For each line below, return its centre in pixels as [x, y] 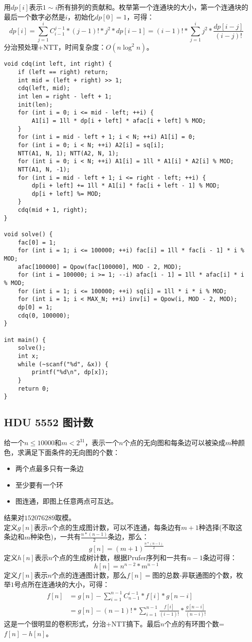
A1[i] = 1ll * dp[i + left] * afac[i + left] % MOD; [119, 121]
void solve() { [28, 235]
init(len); [35, 104]
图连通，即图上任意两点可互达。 [66, 501]
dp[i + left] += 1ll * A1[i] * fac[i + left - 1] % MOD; [126, 186]
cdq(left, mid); [44, 88]
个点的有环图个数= [194, 624]
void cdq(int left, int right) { [58, 64]
